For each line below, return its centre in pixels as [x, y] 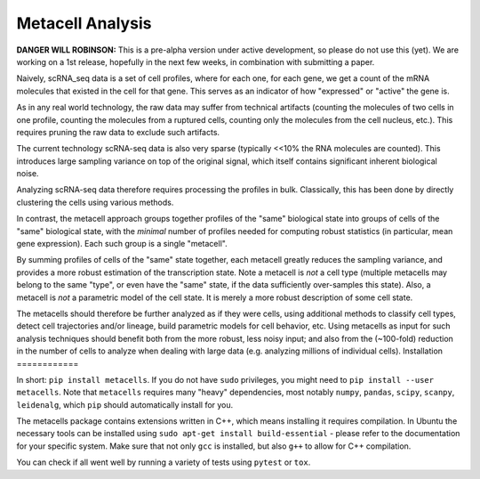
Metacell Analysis [84, 23]
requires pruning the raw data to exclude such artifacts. [118, 132]
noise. [28, 174]
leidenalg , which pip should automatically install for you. [125, 404]
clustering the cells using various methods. [95, 202]
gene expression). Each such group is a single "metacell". [122, 244]
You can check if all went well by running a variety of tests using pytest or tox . [164, 462]
